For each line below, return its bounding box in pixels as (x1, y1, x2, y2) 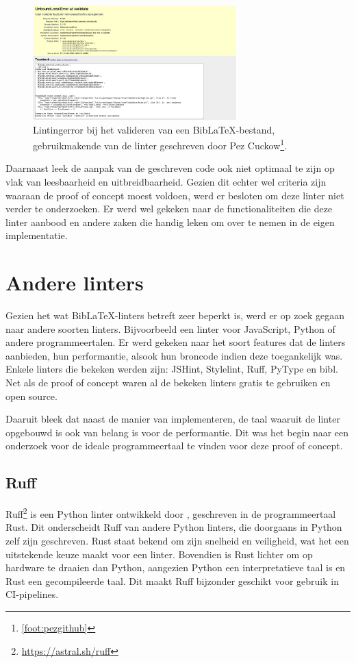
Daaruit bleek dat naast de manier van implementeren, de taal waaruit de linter (5, 412, 340, 426)
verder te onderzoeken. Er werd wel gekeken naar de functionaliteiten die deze (5, 201, 333, 216)
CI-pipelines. (5, 587, 59, 601)
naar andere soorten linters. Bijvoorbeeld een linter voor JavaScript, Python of (5, 321, 335, 336)
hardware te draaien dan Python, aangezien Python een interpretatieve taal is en (5, 560, 346, 575)
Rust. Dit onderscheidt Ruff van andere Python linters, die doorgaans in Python (5, 520, 342, 534)
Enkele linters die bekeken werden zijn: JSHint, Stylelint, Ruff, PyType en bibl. (5, 362, 338, 376)
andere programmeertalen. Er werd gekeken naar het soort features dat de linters (5, 335, 346, 349)
